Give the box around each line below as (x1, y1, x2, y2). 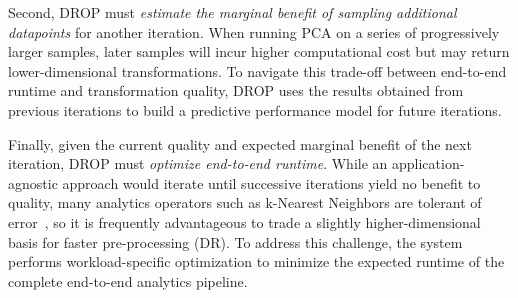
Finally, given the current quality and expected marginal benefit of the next (8, 133, 472, 154)
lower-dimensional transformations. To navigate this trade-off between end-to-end (8, 60, 507, 81)
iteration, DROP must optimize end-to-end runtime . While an (8, 153, 388, 174)
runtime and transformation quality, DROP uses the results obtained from (8, 80, 464, 101)
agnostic (8, 172, 58, 193)
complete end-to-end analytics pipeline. (8, 270, 248, 291)
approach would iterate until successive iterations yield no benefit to (62, 172, 481, 193)
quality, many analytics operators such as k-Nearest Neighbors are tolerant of (8, 192, 482, 213)
